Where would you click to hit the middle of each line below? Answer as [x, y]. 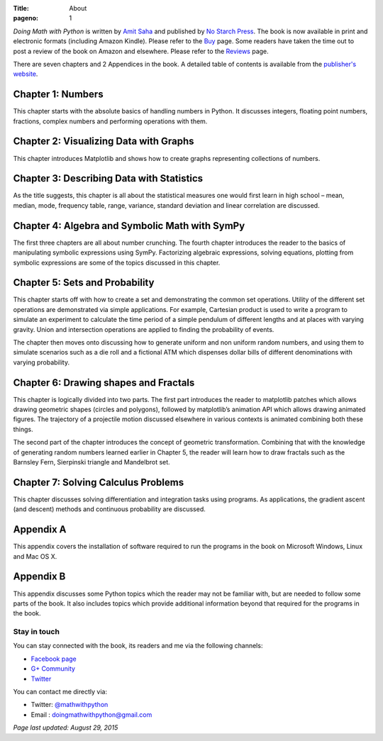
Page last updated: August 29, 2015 [66, 728]
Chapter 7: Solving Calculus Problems [99, 482]
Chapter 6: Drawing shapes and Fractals [104, 383]
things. [23, 429]
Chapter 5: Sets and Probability [84, 283]
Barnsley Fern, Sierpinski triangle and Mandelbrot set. [91, 462]
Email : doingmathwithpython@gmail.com [91, 714]
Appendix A [40, 529]
